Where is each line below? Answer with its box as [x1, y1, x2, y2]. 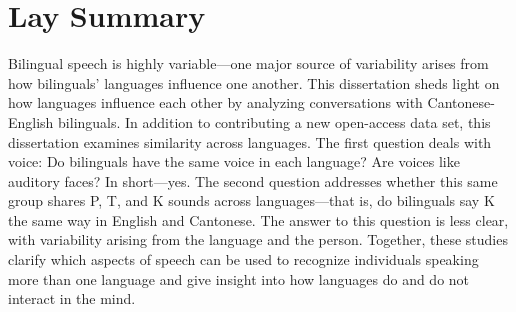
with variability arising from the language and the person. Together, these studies [8, 229, 508, 250]
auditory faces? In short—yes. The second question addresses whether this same [8, 170, 498, 191]
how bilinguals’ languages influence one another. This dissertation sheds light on [8, 72, 500, 93]
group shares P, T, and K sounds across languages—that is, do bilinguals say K [8, 190, 495, 211]
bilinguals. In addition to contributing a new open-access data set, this [58, 111, 491, 132]
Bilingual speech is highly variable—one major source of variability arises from [8, 53, 489, 74]
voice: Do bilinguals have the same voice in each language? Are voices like [8, 151, 460, 172]
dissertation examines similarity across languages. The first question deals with [8, 131, 492, 152]
